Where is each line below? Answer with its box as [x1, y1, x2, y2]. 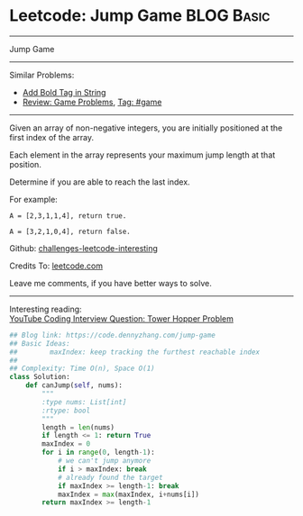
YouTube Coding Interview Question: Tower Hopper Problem [9, 312, 234, 324]
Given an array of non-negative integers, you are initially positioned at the [9, 122, 283, 133]
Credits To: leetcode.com [9, 260, 104, 271]
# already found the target [57, 473, 164, 482]
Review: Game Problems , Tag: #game [22, 96, 162, 107]
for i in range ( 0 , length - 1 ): [41, 448, 155, 457]
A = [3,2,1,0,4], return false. [9, 227, 131, 236]
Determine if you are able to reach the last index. [9, 177, 191, 187]
